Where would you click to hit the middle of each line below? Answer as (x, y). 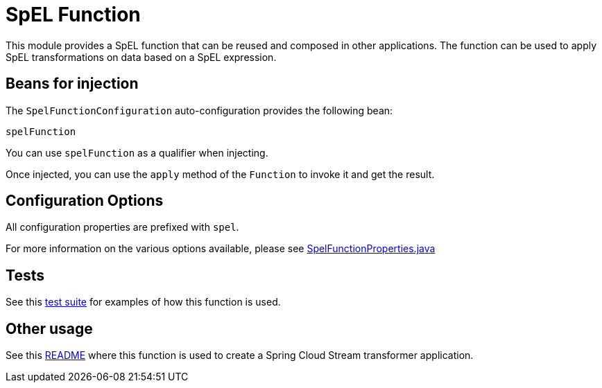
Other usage (49, 328)
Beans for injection (72, 84)
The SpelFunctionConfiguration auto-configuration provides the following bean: (199, 110)
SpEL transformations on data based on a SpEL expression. (141, 57)
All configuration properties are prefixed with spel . (122, 227)
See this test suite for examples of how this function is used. (143, 302)
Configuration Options (85, 201)
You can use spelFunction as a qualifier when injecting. (137, 152)
